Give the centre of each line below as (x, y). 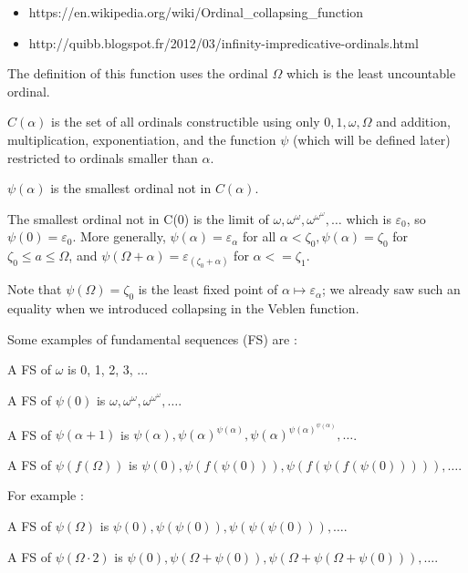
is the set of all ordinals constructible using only (186, 122)
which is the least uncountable (371, 73)
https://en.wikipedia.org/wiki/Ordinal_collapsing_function (196, 12)
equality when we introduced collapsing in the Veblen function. (183, 308)
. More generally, (119, 236)
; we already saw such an (391, 289)
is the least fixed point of (208, 289)
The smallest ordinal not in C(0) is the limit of (138, 218)
